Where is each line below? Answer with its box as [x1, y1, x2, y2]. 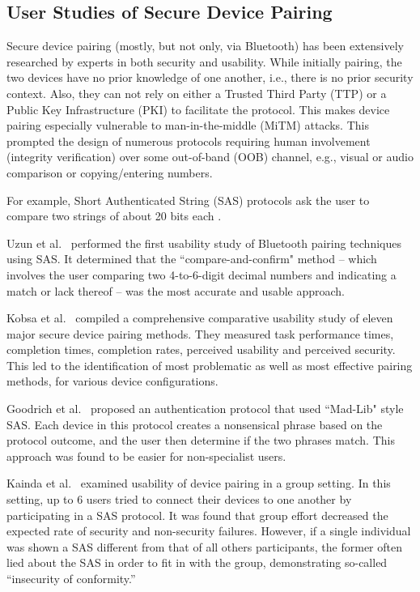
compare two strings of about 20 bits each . [6, 207, 222, 224]
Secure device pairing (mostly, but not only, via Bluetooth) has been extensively [6, 37, 404, 54]
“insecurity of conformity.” [6, 570, 136, 587]
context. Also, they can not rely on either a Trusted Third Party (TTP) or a [6, 84, 387, 101]
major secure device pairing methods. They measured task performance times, [6, 325, 394, 342]
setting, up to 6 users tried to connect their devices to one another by [6, 491, 352, 508]
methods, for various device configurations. [6, 373, 218, 390]
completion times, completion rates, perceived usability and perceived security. [6, 341, 396, 358]
